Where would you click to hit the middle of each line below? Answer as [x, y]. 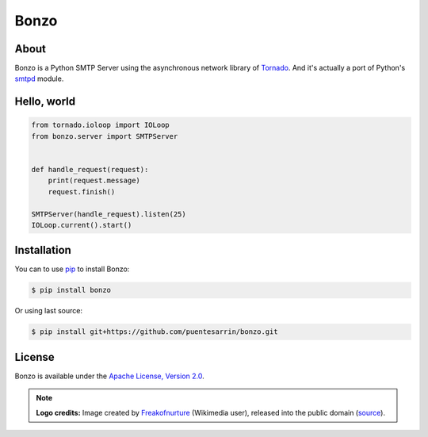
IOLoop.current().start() [82, 225]
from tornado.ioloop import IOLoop [100, 125]
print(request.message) [94, 181]
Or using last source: [49, 311]
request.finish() [82, 192]
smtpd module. [39, 79]
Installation [43, 250]
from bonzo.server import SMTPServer [105, 136]
